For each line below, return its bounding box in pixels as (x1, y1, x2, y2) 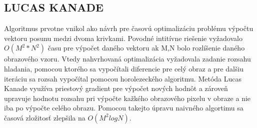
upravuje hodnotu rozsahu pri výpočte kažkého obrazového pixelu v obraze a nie (4, 92, 251, 103)
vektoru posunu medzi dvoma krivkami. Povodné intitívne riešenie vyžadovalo (4, 32, 242, 43)
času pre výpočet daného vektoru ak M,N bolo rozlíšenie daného (47, 42, 245, 53)
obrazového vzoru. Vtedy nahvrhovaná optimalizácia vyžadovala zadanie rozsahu (4, 53, 251, 64)
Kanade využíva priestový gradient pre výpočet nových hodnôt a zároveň (4, 83, 228, 93)
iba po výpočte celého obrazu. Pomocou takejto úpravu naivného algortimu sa (4, 102, 243, 113)
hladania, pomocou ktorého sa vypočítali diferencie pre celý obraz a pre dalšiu (4, 63, 244, 73)
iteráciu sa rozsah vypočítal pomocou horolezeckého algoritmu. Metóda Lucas (4, 73, 242, 83)
